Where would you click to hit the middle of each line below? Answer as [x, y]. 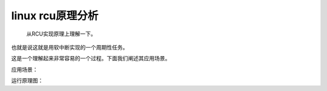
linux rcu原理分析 [55, 16]
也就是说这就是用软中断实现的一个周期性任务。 [70, 47]
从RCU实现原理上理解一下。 [61, 34]
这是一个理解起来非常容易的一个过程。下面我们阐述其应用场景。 [91, 58]
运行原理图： [27, 81]
